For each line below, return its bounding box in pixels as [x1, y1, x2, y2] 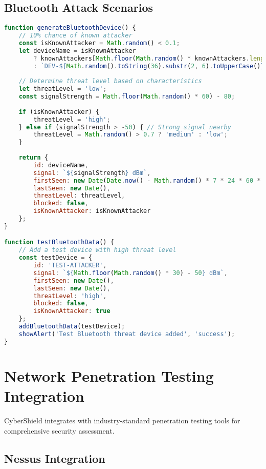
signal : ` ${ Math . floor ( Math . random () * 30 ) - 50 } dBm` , [33, 269, 228, 277]
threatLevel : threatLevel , [33, 192, 125, 200]
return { [18, 154, 48, 162]
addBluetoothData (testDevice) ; [18, 323, 125, 330]
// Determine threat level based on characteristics [18, 77, 202, 85]
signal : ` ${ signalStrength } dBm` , [33, 169, 151, 177]
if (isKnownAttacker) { [18, 108, 100, 115]
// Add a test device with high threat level [18, 246, 176, 254]
